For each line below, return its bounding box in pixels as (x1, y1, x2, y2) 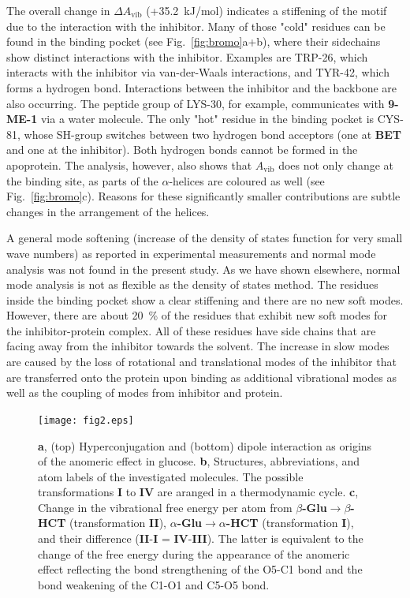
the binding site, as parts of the (6, 172, 158, 189)
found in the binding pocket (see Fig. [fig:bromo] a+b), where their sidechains (6, 33, 381, 50)
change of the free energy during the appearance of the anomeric (38, 545, 350, 562)
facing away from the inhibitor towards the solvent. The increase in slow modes (6, 338, 389, 354)
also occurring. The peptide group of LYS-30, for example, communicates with (6, 95, 385, 111)
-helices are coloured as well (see (169, 172, 325, 189)
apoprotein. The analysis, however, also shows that (6, 156, 252, 173)
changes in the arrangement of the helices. (6, 203, 210, 219)
